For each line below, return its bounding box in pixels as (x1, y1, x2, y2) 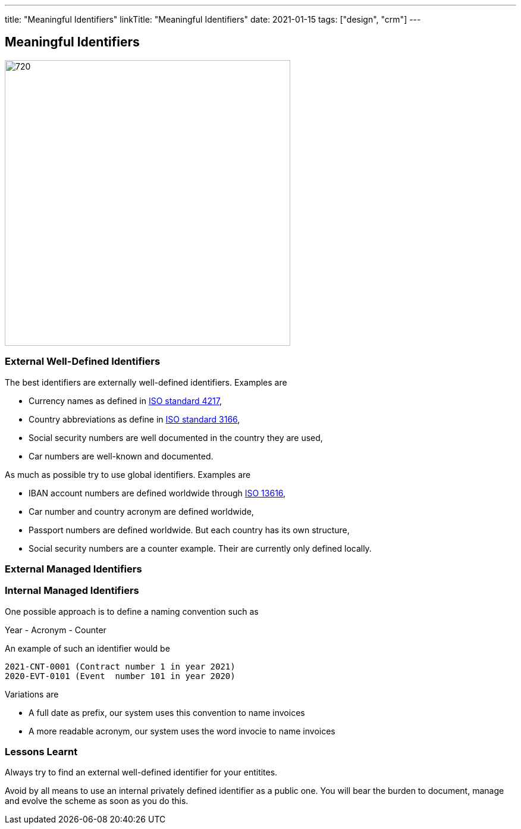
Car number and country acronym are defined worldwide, (29, 506, 254, 517)
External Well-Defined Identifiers (5, 355, 161, 368)
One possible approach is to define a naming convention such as (5, 606, 259, 617)
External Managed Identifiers (5, 562, 142, 575)
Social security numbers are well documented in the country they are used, (29, 432, 323, 443)
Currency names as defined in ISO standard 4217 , (29, 395, 222, 406)
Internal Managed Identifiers (5, 584, 139, 597)
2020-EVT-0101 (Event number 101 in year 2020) (5, 671, 236, 681)
